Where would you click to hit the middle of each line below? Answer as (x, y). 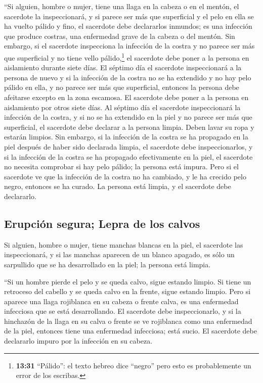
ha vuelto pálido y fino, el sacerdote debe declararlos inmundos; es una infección (128, 26)
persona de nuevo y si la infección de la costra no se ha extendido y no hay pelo (128, 77)
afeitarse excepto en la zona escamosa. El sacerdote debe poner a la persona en (126, 97)
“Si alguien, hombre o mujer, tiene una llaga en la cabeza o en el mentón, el (122, 6)
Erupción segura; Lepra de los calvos (102, 223)
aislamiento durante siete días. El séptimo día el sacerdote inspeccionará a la (123, 67)
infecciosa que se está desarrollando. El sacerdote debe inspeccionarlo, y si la (123, 311)
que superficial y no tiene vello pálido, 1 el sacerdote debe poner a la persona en (127, 57)
